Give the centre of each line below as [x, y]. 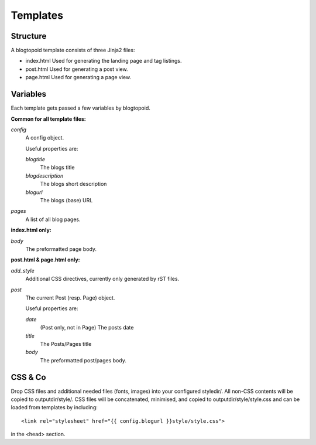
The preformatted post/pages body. [83, 360]
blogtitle [35, 159]
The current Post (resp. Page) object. [70, 298]
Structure [29, 36]
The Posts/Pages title [66, 344]
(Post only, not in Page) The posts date [87, 328]
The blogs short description [73, 184]
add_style [23, 270]
